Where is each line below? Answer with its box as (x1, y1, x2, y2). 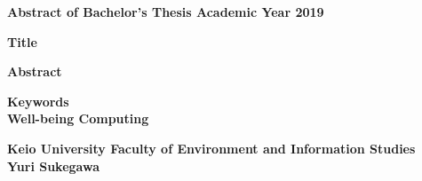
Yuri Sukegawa (7, 156, 100, 175)
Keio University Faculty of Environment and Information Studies (7, 138, 416, 157)
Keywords (7, 91, 69, 110)
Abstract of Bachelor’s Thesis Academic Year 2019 (7, 3, 324, 20)
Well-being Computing (7, 109, 149, 128)
